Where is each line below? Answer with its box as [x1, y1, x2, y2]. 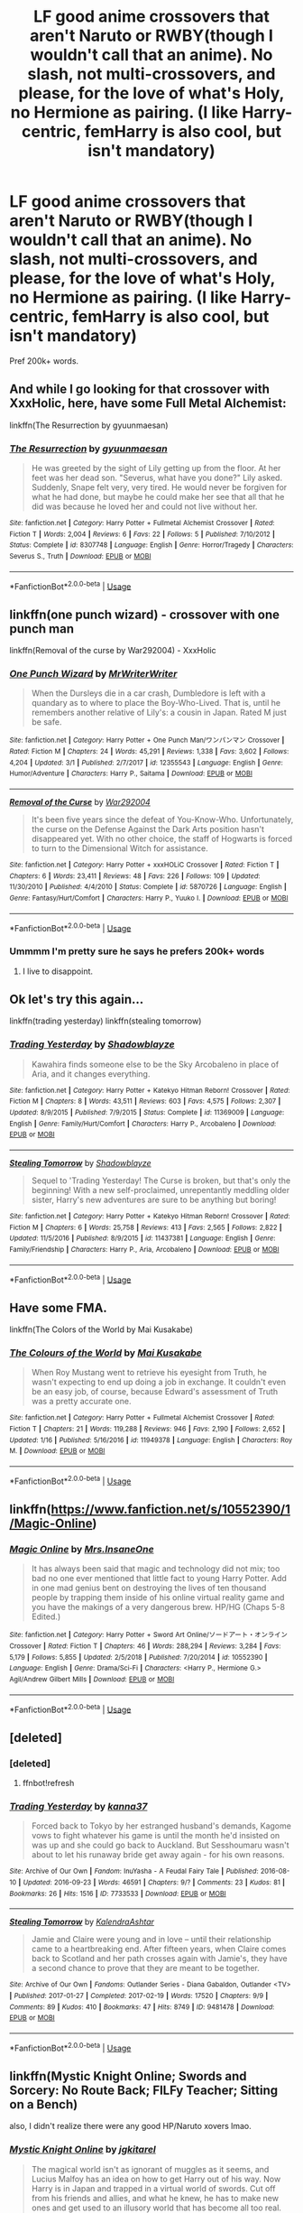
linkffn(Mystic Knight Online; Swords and [9, 2069, 247, 2084]
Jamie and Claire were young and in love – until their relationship [31, 1934, 272, 1945]
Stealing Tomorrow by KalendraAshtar [9, 1916, 155, 1928]
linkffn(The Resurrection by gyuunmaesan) [9, 420, 169, 431]
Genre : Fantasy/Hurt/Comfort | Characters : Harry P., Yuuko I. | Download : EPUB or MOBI [9, 894, 289, 903]
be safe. [31, 717, 62, 727]
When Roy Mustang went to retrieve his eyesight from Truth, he [31, 1367, 268, 1378]
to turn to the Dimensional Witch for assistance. [31, 843, 209, 854]
